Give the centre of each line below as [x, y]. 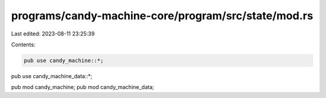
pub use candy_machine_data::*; [52, 76]
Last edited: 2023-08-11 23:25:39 [53, 34]
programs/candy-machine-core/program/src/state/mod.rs [162, 16]
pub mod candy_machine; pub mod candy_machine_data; [83, 87]
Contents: [23, 44]
